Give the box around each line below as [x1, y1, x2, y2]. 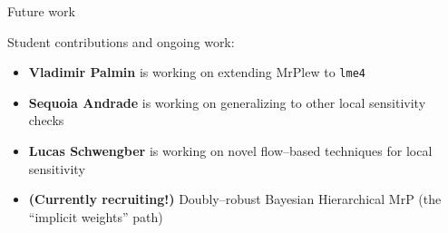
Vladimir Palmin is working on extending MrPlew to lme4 [28, 63, 365, 82]
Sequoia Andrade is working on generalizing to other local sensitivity [28, 92, 426, 112]
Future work [7, 2, 75, 20]
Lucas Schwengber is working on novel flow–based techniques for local [28, 141, 433, 160]
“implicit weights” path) [28, 207, 163, 226]
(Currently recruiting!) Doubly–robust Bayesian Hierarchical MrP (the [28, 189, 442, 209]
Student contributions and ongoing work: [7, 32, 235, 51]
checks [28, 111, 64, 130]
